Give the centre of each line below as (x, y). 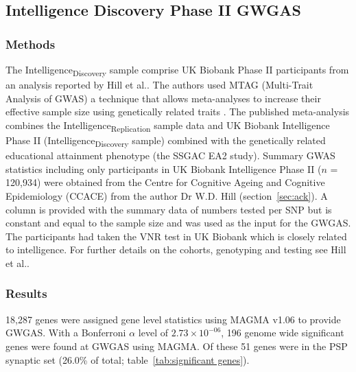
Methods (31, 44)
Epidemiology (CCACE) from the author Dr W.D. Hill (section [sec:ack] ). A (167, 195)
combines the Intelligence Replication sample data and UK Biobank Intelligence (168, 126)
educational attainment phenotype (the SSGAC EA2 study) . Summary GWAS (170, 155)
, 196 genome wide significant (283, 333)
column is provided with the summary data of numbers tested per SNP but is (169, 209)
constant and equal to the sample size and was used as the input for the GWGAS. (178, 223)
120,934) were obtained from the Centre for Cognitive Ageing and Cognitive (165, 182)
